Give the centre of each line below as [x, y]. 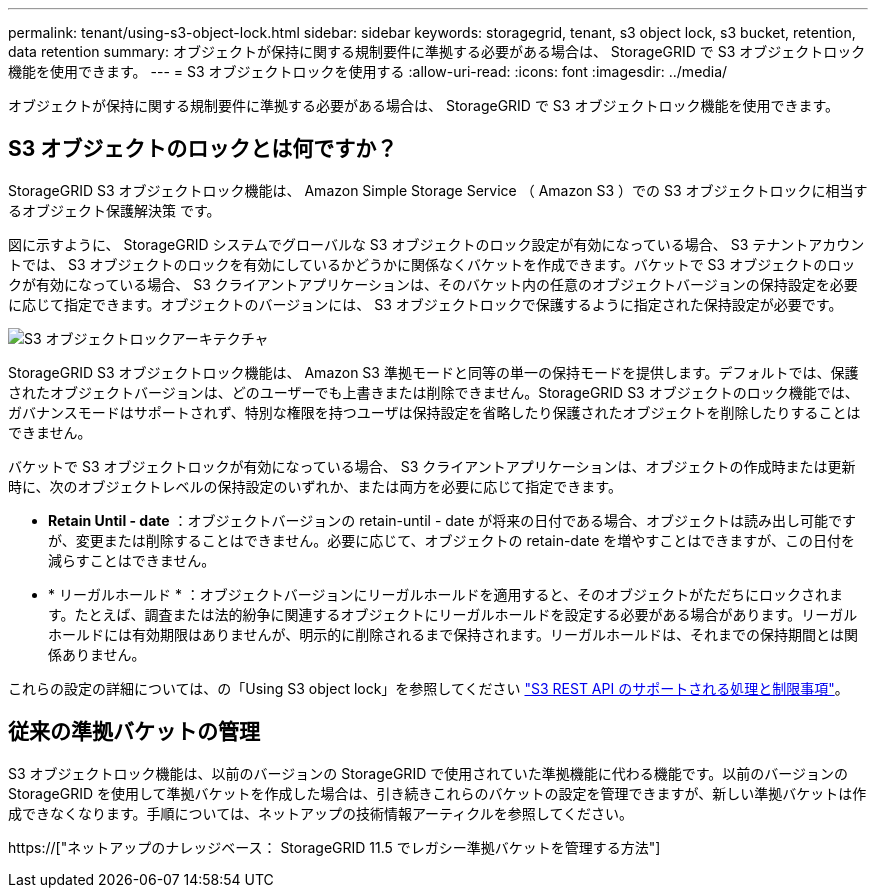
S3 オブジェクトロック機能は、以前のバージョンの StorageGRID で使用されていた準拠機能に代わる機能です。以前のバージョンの [428, 773]
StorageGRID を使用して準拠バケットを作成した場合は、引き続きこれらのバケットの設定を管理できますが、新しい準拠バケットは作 [437, 793]
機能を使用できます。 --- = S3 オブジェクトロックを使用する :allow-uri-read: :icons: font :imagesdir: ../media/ [368, 71]
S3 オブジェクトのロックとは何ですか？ [203, 149]
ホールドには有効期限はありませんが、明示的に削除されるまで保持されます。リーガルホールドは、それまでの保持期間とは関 [453, 634]
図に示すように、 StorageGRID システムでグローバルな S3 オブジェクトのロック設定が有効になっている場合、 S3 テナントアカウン [436, 244]
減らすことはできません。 [132, 560]
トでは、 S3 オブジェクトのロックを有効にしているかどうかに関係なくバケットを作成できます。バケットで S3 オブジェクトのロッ [432, 264]
